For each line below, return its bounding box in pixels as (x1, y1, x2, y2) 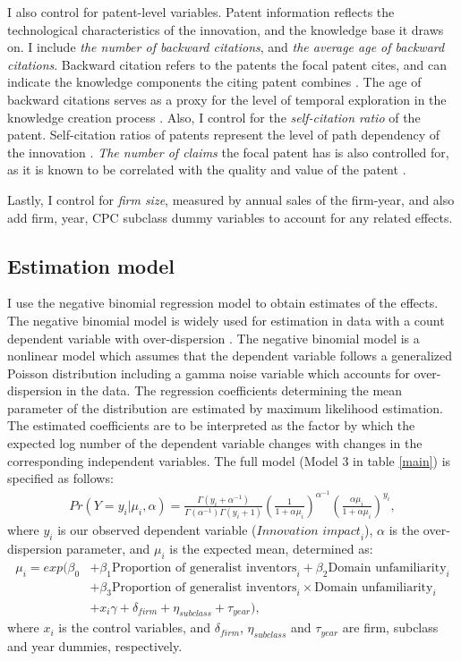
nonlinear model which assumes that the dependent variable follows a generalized (7, 346, 453, 365)
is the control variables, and (58, 618, 211, 637)
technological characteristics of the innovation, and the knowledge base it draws (7, 20, 444, 38)
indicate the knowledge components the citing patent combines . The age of (7, 72, 422, 91)
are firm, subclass (342, 618, 439, 637)
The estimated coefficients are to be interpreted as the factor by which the (7, 416, 415, 435)
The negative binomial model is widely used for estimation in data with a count (7, 310, 445, 329)
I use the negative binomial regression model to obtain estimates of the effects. (7, 293, 439, 312)
